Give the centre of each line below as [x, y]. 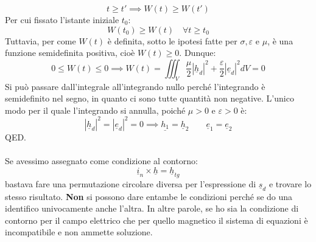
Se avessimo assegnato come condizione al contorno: [101, 161]
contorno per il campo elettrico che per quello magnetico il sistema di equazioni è [156, 220]
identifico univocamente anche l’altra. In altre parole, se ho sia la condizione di [152, 208]
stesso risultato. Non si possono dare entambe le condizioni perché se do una [149, 196]
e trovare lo [290, 183]
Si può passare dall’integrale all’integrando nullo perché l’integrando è [135, 86]
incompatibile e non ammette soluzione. [79, 232]
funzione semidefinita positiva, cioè [70, 53]
